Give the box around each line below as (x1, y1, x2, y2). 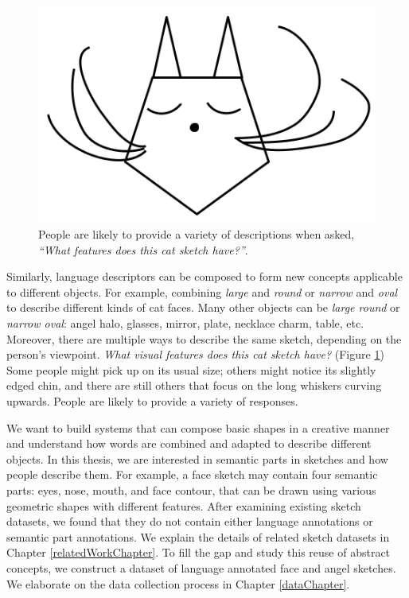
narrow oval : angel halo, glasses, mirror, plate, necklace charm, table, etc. (6, 315, 364, 331)
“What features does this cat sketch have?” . (38, 241, 248, 258)
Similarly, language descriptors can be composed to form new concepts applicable (6, 268, 403, 285)
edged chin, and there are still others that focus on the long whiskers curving (6, 377, 382, 394)
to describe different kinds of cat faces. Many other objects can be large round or (6, 299, 400, 316)
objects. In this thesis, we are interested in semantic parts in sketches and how (6, 450, 388, 467)
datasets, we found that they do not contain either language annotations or (6, 513, 373, 530)
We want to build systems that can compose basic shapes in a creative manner (6, 419, 390, 436)
